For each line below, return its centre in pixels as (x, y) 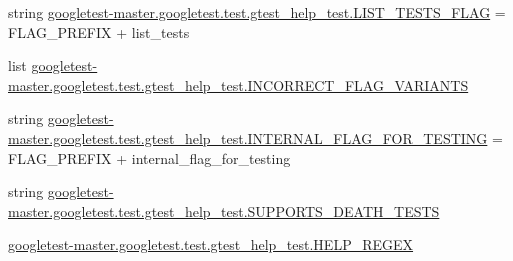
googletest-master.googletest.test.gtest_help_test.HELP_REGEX (211, 244)
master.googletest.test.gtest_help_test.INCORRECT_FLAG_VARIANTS (238, 84)
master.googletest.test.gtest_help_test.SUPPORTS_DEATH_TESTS (224, 210)
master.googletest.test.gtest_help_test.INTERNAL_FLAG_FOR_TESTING (248, 137)
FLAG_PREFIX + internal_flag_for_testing (149, 157)
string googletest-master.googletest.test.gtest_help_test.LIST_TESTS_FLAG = (257, 12)
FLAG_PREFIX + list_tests (99, 31)
